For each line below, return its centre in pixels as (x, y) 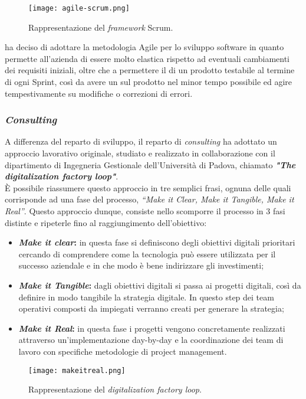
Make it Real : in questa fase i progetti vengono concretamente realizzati (152, 328)
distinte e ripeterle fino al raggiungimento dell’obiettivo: (106, 222)
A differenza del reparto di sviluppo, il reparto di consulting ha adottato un (141, 141)
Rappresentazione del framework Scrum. (101, 27)
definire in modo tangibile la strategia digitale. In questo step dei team (146, 297)
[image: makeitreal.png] (77, 370)
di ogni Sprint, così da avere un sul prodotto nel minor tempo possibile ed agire (149, 82)
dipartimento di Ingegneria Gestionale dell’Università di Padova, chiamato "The (150, 164)
